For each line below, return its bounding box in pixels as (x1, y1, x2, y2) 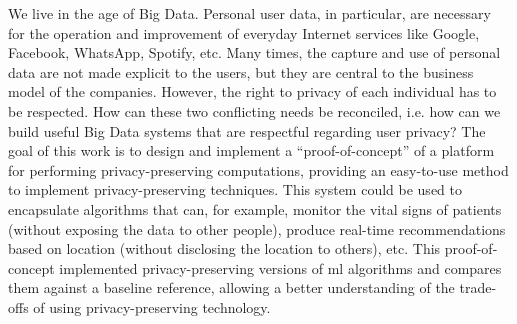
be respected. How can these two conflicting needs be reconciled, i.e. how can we (8, 100, 501, 121)
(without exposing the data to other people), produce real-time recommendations (8, 218, 506, 239)
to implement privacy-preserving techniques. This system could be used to (8, 179, 462, 200)
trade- (459, 277, 497, 298)
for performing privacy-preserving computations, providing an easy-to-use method (8, 159, 509, 180)
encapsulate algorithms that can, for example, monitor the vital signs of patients (8, 198, 502, 219)
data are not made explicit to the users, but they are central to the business (8, 61, 474, 82)
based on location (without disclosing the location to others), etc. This (8, 238, 441, 259)
